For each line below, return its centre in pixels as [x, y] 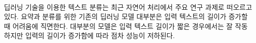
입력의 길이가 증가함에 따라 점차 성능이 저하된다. [100, 35]
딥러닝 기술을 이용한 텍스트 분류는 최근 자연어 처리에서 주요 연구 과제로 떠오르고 [128, 7]
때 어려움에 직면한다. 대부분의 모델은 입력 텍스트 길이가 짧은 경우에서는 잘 [118, 26]
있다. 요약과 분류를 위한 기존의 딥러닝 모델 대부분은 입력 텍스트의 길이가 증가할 [126, 16]
